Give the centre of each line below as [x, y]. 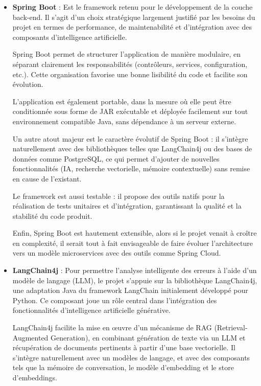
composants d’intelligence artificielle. [70, 37]
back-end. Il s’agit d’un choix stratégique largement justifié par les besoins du [134, 17]
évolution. [28, 84]
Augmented [30, 337]
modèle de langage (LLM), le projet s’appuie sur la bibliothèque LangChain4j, [135, 280]
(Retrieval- [231, 327]
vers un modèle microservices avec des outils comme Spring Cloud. [117, 253]
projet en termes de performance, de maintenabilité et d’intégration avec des [132, 27]
